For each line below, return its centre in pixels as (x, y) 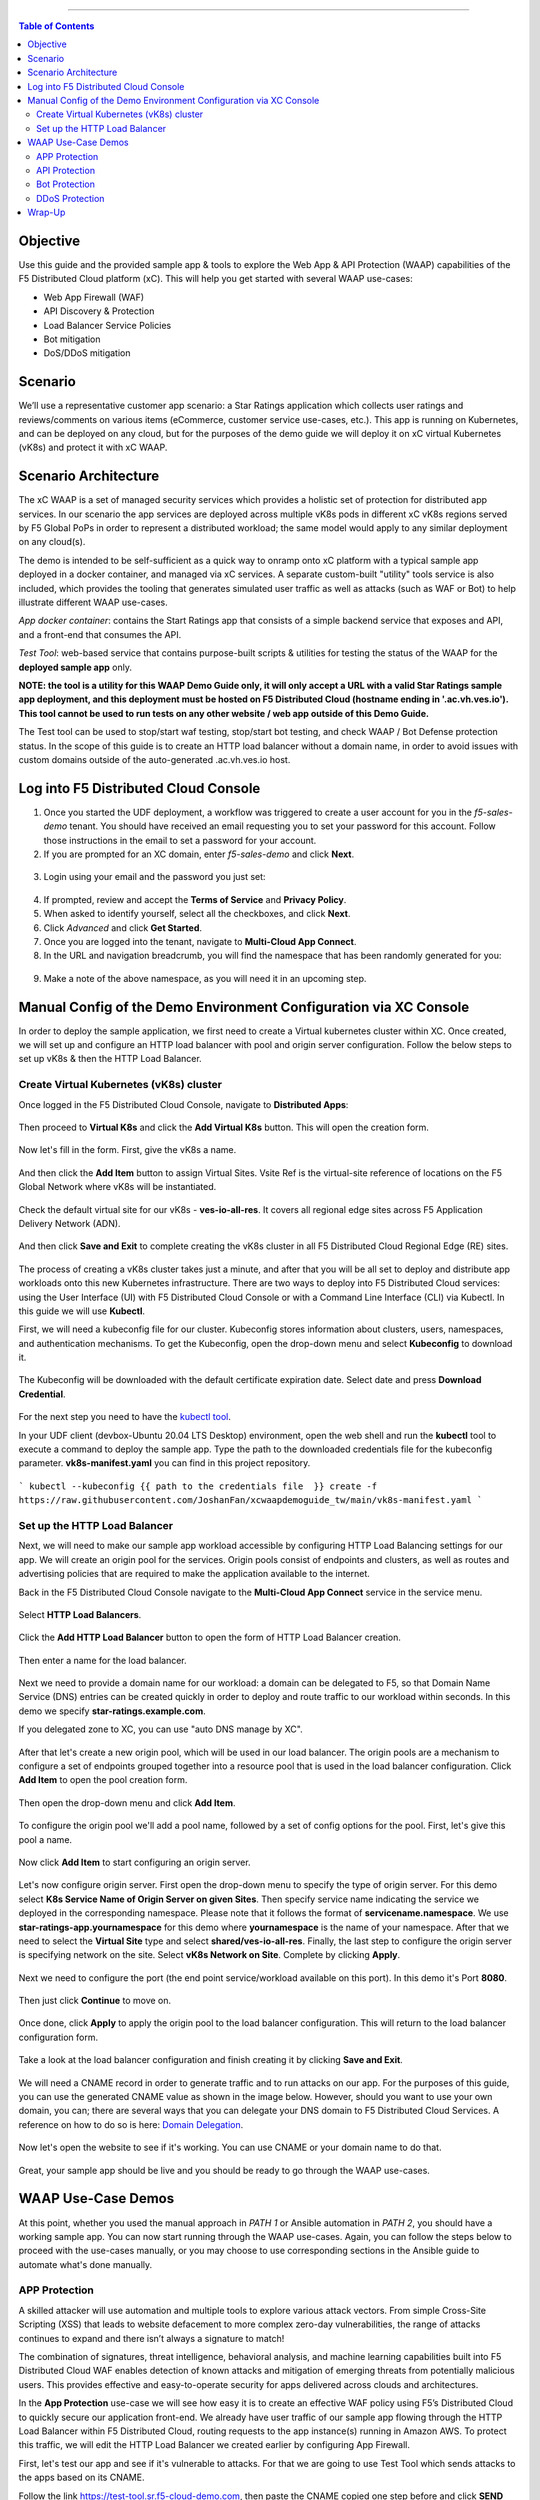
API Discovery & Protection (99, 311)
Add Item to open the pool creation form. (103, 1780)
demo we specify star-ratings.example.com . (112, 1711)
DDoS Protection (70, 198)
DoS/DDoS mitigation (87, 353)
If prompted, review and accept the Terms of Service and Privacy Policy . (195, 899)
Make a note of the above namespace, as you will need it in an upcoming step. (205, 978)
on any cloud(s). (52, 542)
